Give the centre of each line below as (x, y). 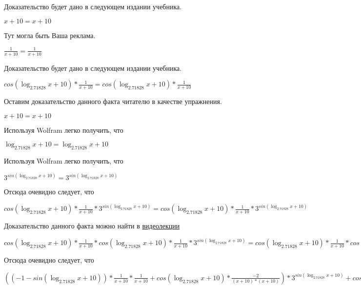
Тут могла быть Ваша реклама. (50, 35)
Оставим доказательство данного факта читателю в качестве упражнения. (113, 101)
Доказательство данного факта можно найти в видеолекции (92, 226)
